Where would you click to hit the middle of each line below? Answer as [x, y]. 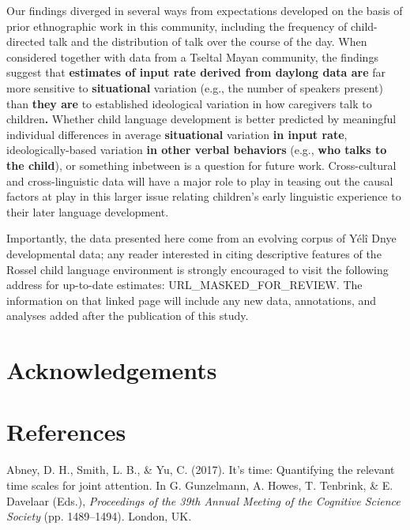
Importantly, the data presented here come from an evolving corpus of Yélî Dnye [201, 238]
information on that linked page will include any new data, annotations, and [192, 300]
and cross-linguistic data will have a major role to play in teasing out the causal [200, 180]
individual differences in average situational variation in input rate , [177, 134]
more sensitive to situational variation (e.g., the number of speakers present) [195, 87]
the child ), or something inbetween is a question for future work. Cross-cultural [201, 165]
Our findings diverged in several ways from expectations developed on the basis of [205, 10]
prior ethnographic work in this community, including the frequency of [177, 26]
